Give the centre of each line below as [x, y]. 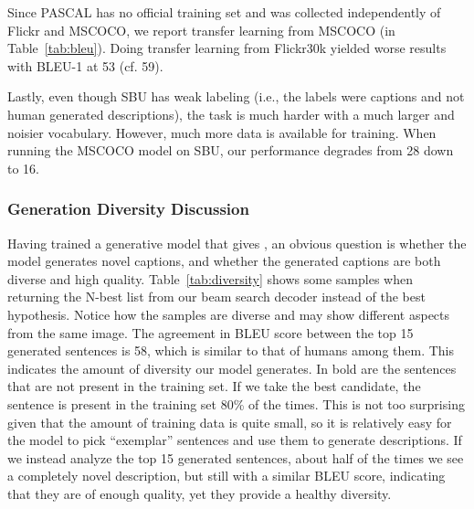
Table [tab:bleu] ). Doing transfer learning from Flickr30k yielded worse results [227, 48]
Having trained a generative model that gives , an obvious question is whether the [237, 243]
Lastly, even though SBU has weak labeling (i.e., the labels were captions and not [236, 96]
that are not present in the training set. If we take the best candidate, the [214, 386]
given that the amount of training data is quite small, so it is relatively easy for [230, 422]
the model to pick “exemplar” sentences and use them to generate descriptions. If [235, 440]
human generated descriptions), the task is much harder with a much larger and [231, 114]
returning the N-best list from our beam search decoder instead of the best [216, 297]
